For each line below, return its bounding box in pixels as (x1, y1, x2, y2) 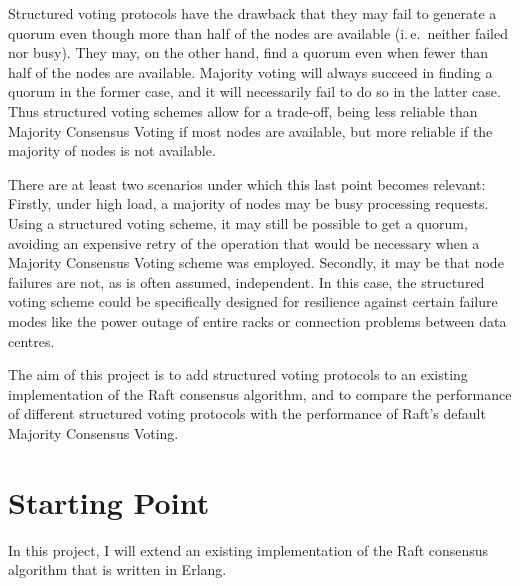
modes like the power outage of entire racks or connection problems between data (8, 310, 507, 331)
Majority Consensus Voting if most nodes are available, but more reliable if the (8, 120, 493, 141)
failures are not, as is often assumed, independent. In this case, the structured (8, 271, 485, 292)
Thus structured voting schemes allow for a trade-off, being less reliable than (8, 100, 478, 121)
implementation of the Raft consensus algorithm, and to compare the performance (8, 383, 512, 404)
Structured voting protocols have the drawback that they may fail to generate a (8, 3, 497, 23)
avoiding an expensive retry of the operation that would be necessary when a (8, 232, 480, 253)
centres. (8, 330, 55, 351)
